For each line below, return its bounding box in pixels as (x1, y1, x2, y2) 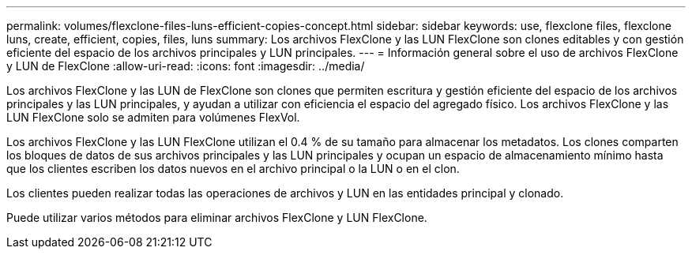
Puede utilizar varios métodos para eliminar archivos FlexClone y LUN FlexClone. (6, 211, 427, 224)
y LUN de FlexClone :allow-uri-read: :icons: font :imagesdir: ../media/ (6, 59, 365, 73)
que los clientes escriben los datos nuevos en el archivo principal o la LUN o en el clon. (6, 162, 460, 175)
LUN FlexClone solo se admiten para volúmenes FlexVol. (6, 111, 300, 124)
